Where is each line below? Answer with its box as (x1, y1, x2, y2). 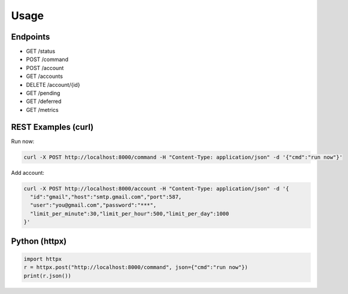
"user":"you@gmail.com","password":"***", (30, 202, 157, 209)
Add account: (11, 169, 45, 176)
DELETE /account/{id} (26, 81, 80, 88)
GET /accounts (26, 72, 63, 80)
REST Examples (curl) (11, 122, 94, 132)
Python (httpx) (11, 236, 67, 246)
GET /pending (26, 90, 60, 97)
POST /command (26, 56, 69, 63)
